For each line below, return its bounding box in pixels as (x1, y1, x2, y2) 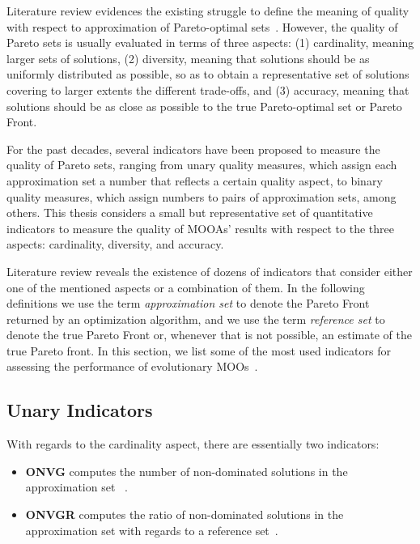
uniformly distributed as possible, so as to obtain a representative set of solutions (6, 66, 409, 83)
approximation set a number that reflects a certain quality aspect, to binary (6, 172, 383, 189)
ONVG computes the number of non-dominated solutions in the (25, 462, 348, 479)
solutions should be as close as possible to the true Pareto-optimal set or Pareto (6, 97, 402, 114)
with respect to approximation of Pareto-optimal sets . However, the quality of (6, 18, 398, 35)
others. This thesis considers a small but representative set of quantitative (6, 204, 373, 221)
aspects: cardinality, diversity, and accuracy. (6, 236, 224, 253)
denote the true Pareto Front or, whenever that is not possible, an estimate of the (6, 326, 412, 343)
